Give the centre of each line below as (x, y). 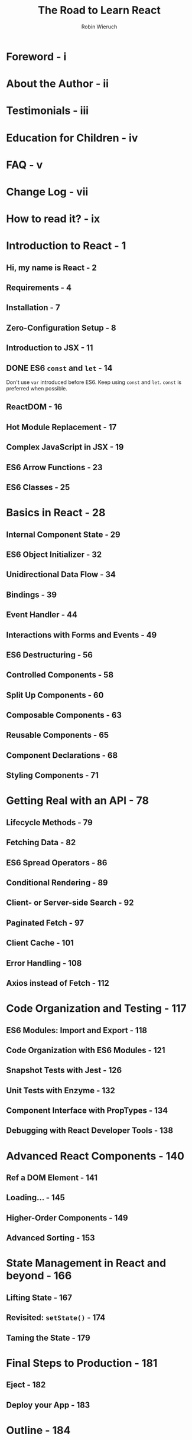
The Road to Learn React (99, 10)
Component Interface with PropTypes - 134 (87, 1111)
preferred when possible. (37, 389)
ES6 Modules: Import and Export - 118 (77, 1030)
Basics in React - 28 (56, 513)
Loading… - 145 (35, 1198)
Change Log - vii (47, 192)
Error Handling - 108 (44, 963)
